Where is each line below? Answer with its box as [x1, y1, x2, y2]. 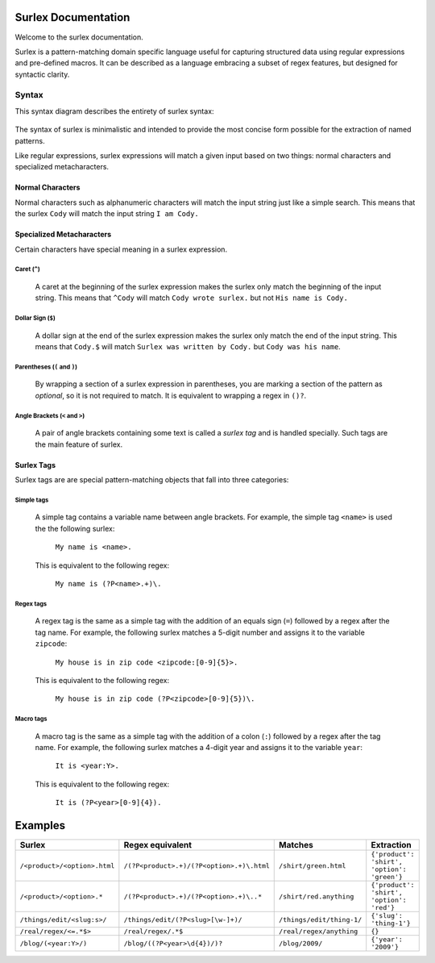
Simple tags [14, 496, 49, 504]
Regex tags [14, 599, 48, 608]
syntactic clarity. [14, 69, 70, 79]
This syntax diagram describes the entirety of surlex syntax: [14, 106, 214, 116]
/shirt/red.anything [279, 892, 354, 901]
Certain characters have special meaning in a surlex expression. [14, 244, 228, 254]
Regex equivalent [123, 840, 193, 851]
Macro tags [14, 715, 48, 723]
